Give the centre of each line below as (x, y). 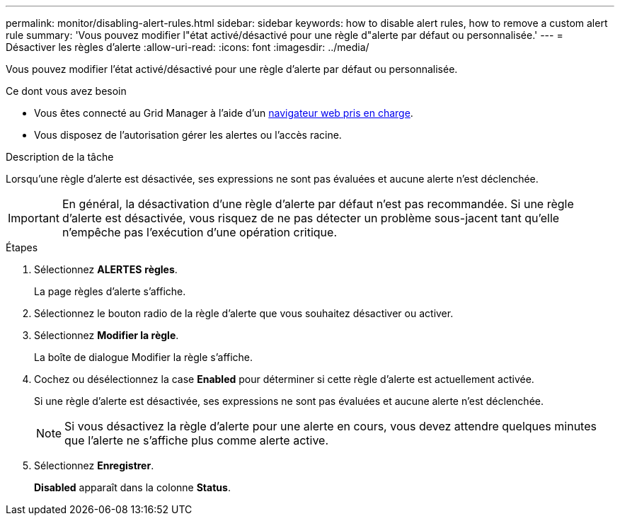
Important (34, 218)
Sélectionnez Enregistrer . (94, 465)
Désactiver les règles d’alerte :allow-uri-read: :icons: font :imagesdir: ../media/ (188, 47)
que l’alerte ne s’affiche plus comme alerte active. (197, 440)
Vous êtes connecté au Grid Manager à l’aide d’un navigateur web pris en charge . (224, 113)
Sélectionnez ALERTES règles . (106, 269)
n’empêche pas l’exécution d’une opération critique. (199, 232)
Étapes (22, 247)
